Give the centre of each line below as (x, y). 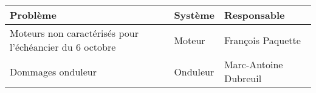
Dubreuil (243, 78)
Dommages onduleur (53, 71)
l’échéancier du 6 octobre (63, 47)
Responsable (254, 15)
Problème (33, 15)
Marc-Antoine (253, 64)
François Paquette (262, 40)
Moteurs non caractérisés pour (74, 33)
